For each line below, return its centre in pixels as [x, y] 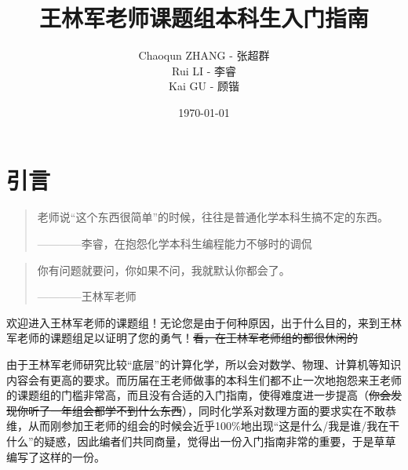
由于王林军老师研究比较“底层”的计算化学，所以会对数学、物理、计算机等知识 [204, 364]
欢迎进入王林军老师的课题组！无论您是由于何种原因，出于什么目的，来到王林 [204, 322]
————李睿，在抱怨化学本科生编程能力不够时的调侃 [175, 244]
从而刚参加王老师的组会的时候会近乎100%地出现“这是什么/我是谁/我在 [208, 426]
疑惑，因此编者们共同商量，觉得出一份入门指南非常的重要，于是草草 [220, 441]
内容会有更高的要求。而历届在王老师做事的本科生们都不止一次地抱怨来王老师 [204, 379]
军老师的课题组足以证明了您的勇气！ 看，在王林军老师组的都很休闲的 [182, 338]
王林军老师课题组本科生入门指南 [204, 18]
